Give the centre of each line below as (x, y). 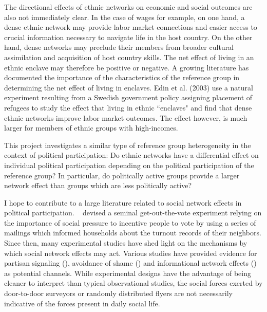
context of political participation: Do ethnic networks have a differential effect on (131, 155)
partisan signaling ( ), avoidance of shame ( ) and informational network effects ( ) (130, 263)
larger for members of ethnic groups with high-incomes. (91, 128)
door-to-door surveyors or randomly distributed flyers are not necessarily (118, 293)
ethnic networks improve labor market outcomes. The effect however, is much (126, 117)
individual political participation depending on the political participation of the (129, 165)
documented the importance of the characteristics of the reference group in (122, 77)
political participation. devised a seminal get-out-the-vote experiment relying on (133, 213)
